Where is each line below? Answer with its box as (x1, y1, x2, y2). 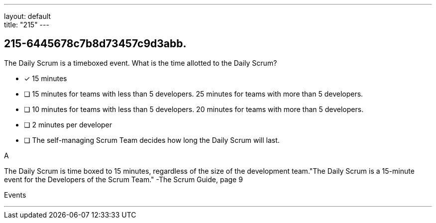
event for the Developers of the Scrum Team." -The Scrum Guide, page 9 (4, 175, 243, 184)
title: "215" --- (4, 20, 49, 29)
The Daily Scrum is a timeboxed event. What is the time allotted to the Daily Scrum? (4, 58, 277, 67)
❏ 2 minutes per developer (24, 120, 112, 129)
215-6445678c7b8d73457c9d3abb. (4, 37, 187, 50)
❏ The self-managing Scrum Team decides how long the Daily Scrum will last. (24, 135, 280, 144)
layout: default (4, 12, 51, 20)
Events (4, 190, 26, 199)
